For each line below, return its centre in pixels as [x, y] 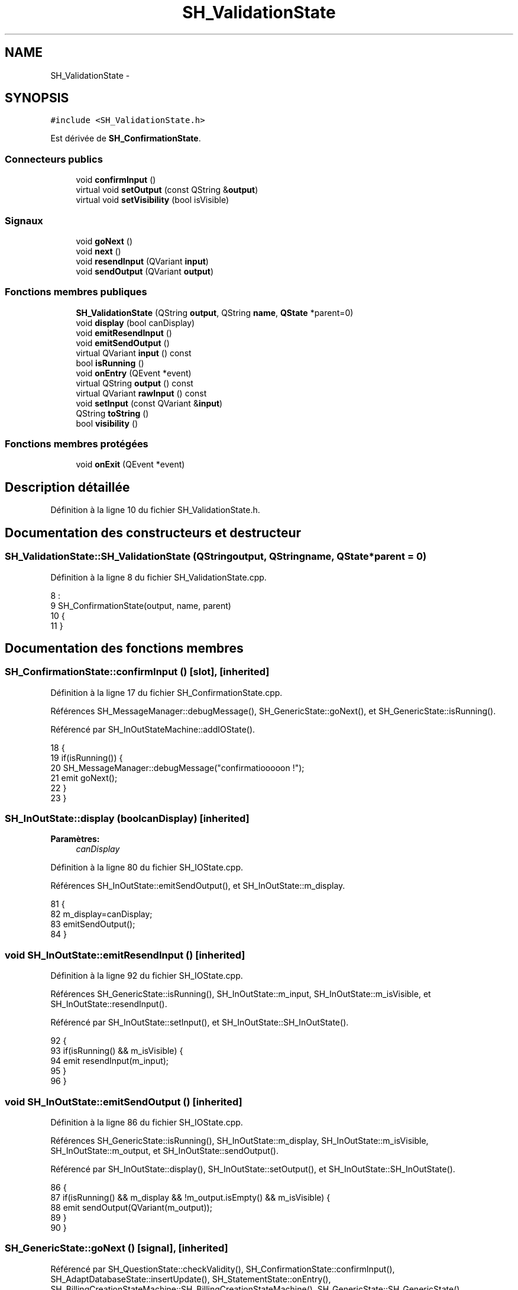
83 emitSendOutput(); [93, 924]
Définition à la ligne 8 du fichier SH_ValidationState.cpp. [158, 577]
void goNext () [104, 241]
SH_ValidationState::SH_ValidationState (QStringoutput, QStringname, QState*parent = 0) [216, 557]
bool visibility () [107, 423]
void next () [98, 251]
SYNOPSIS [37, 98]
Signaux [24, 220]
